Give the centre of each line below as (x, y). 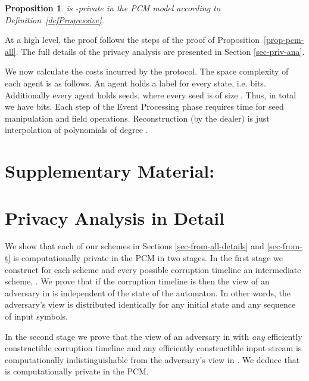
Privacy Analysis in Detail (115, 217)
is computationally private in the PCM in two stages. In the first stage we (148, 258)
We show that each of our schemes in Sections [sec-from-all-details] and (135, 246)
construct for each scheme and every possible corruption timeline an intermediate (153, 269)
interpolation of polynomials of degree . (77, 130)
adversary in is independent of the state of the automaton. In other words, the (148, 292)
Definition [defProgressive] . (54, 19)
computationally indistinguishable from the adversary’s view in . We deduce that (152, 359)
